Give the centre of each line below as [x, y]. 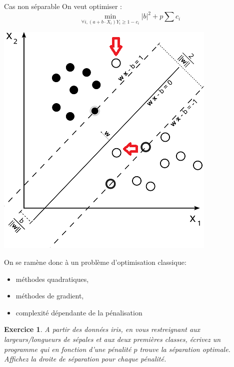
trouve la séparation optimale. [185, 349]
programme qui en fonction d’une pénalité [68, 349]
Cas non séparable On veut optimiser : [63, 6]
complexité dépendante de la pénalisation [79, 312]
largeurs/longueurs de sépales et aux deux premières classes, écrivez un [112, 339]
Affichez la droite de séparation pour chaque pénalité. [85, 359]
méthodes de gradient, [50, 296]
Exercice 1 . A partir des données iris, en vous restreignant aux [102, 329]
